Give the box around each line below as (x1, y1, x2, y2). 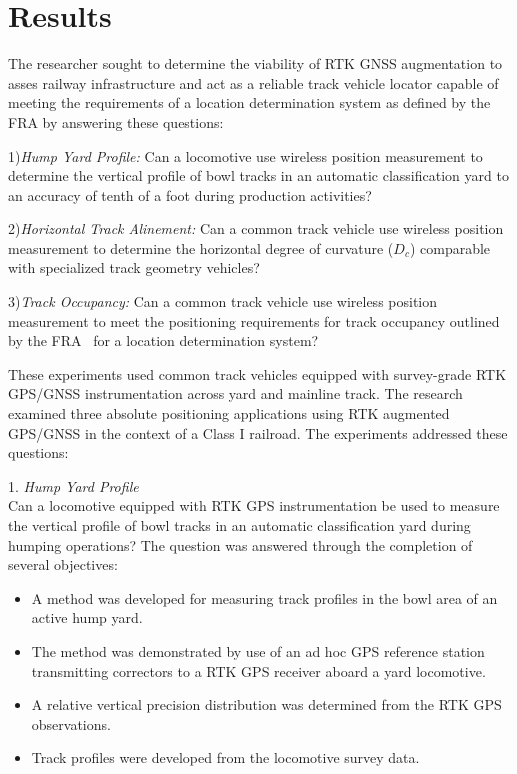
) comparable (409, 237, 491, 258)
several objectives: (8, 554, 118, 575)
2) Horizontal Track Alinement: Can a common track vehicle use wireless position (8, 218, 504, 239)
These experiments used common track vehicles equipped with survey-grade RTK (8, 363, 507, 384)
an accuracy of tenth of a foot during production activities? (8, 184, 372, 205)
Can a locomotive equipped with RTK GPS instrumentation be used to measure (8, 495, 500, 516)
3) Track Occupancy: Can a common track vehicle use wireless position (8, 291, 438, 312)
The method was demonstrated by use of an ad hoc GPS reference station (31, 640, 485, 661)
